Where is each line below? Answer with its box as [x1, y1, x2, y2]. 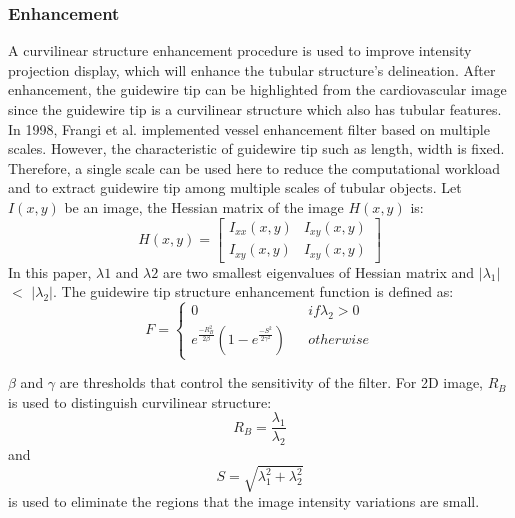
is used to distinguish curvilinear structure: [8, 391, 272, 412]
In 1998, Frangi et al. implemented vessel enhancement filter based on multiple [8, 118, 490, 139]
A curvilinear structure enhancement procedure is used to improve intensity [8, 40, 472, 61]
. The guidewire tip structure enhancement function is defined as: [52, 281, 454, 302]
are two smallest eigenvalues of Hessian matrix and [162, 261, 475, 282]
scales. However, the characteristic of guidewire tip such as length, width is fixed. [8, 138, 505, 159]
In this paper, [8, 261, 92, 282]
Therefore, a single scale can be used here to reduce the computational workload [8, 157, 500, 178]
